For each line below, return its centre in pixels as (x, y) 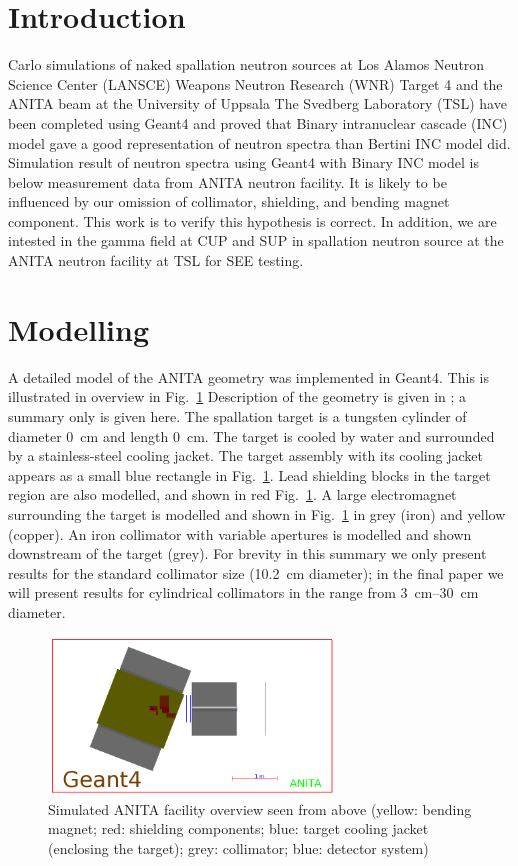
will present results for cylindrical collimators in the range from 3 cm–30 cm (243, 592)
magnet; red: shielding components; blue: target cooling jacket (238, 828)
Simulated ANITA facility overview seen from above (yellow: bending (260, 808)
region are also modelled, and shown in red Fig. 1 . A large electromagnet (232, 494)
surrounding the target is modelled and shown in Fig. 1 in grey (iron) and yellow (257, 513)
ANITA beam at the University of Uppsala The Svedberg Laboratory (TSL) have (257, 103)
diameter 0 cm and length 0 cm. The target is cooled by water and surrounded (251, 435)
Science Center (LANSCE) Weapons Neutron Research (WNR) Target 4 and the (255, 83)
